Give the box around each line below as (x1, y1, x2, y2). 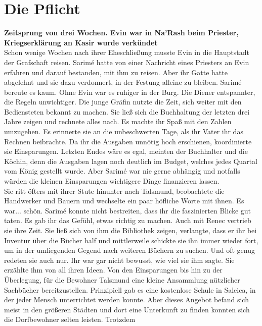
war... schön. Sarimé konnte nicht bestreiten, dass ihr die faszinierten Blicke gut (4, 205, 251, 215)
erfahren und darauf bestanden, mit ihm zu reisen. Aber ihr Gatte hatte (4, 67, 228, 77)
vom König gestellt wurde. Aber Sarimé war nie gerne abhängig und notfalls (4, 166, 240, 176)
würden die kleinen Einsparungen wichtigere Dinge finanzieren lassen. (4, 176, 220, 186)
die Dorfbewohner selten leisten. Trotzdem (4, 314, 136, 324)
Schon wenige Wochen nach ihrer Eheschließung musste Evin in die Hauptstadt (4, 47, 249, 58)
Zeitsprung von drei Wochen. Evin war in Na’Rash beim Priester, (4, 27, 239, 38)
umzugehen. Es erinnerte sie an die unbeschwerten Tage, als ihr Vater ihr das (4, 126, 243, 137)
